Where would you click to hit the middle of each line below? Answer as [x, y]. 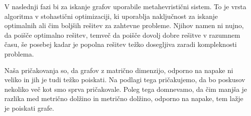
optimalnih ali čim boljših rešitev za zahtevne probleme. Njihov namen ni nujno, [124, 25]
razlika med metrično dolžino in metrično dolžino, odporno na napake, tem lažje [124, 98]
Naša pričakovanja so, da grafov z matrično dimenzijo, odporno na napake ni [119, 70]
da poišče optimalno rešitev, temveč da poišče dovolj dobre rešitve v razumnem [122, 35]
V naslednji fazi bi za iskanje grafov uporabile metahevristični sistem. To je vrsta [125, 6]
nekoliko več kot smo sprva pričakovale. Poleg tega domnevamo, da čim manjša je [126, 89]
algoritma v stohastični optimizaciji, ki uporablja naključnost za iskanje [111, 16]
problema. [19, 53]
